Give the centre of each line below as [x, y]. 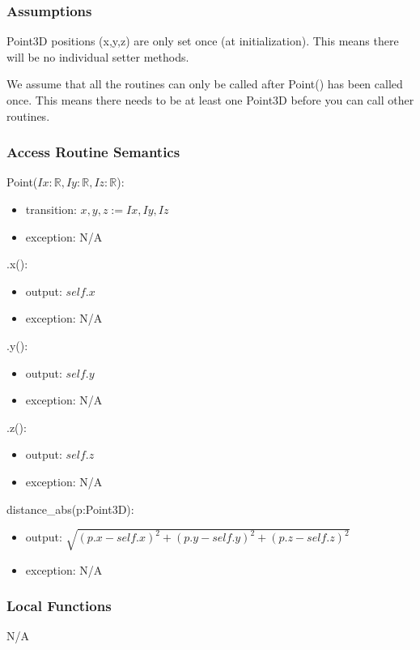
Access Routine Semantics [93, 152]
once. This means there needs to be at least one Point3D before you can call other [210, 100]
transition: [51, 209]
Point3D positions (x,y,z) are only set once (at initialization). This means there [203, 41]
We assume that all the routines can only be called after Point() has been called [205, 84]
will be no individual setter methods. [98, 56]
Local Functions [59, 606]
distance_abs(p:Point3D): [70, 509]
